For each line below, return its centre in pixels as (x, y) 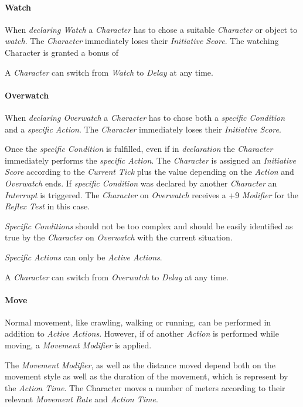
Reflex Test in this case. (47, 206)
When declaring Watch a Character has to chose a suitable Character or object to (151, 29)
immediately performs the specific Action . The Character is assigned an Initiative (150, 160)
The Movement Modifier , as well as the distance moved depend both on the (140, 364)
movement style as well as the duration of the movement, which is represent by (147, 376)
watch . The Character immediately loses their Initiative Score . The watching (142, 41)
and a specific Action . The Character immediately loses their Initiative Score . (143, 129)
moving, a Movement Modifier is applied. (78, 345)
